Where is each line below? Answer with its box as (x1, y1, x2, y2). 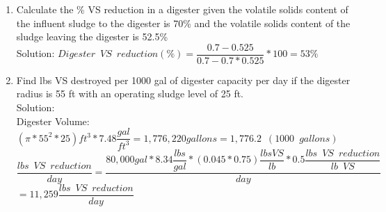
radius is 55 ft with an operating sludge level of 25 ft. (16, 86, 244, 101)
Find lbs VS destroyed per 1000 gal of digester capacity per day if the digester (16, 72, 351, 87)
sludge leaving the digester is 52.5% (16, 29, 168, 44)
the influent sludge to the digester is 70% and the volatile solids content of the (16, 15, 351, 30)
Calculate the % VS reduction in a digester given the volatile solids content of (16, 2, 348, 16)
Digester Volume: (16, 113, 90, 128)
